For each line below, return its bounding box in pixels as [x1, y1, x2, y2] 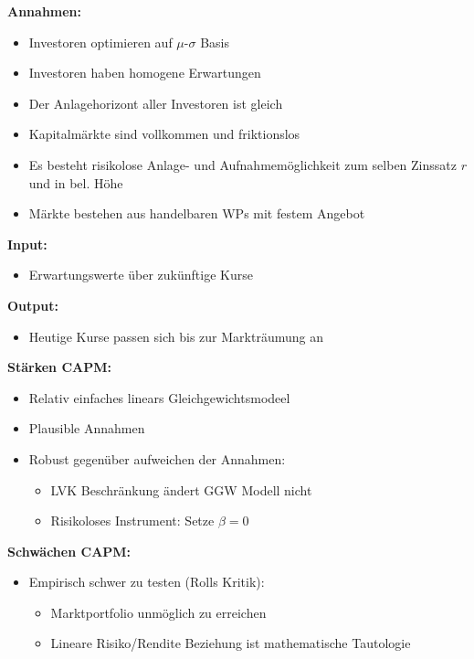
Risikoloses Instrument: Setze [50, 511, 215, 530]
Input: [7, 234, 47, 253]
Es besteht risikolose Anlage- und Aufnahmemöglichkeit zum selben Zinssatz [28, 154, 457, 174]
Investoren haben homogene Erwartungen [28, 63, 261, 82]
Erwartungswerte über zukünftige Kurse [28, 265, 253, 284]
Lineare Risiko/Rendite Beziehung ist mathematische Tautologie [50, 633, 411, 653]
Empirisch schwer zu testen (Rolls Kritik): [28, 572, 265, 591]
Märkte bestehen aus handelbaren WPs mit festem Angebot [28, 204, 365, 223]
